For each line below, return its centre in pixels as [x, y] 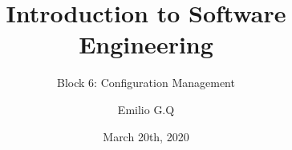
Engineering [146, 44]
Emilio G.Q [146, 109]
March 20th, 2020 [146, 136]
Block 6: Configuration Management [146, 83]
